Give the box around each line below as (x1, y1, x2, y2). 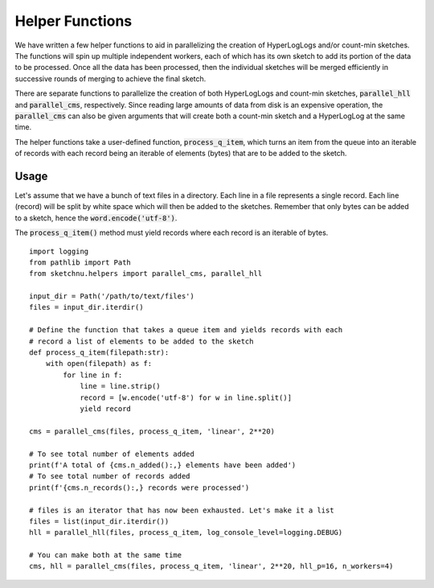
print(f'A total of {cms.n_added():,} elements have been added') (29, 460, 297, 470)
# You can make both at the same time (29, 551, 182, 560)
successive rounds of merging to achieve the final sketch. (14, 73, 207, 84)
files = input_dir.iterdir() (29, 302, 144, 312)
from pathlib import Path (29, 257, 132, 267)
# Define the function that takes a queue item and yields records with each (29, 326, 343, 335)
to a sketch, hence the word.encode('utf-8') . (14, 213, 178, 223)
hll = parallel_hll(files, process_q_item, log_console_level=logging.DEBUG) (29, 528, 343, 537)
